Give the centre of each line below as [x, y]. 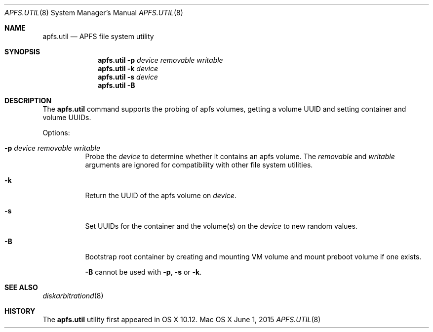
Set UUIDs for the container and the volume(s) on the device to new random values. [221, 226]
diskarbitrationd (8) [73, 296]
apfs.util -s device [128, 77]
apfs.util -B [117, 85]
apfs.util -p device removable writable [160, 60]
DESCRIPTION [28, 101]
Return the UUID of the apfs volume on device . [161, 195]
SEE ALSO [21, 287]
